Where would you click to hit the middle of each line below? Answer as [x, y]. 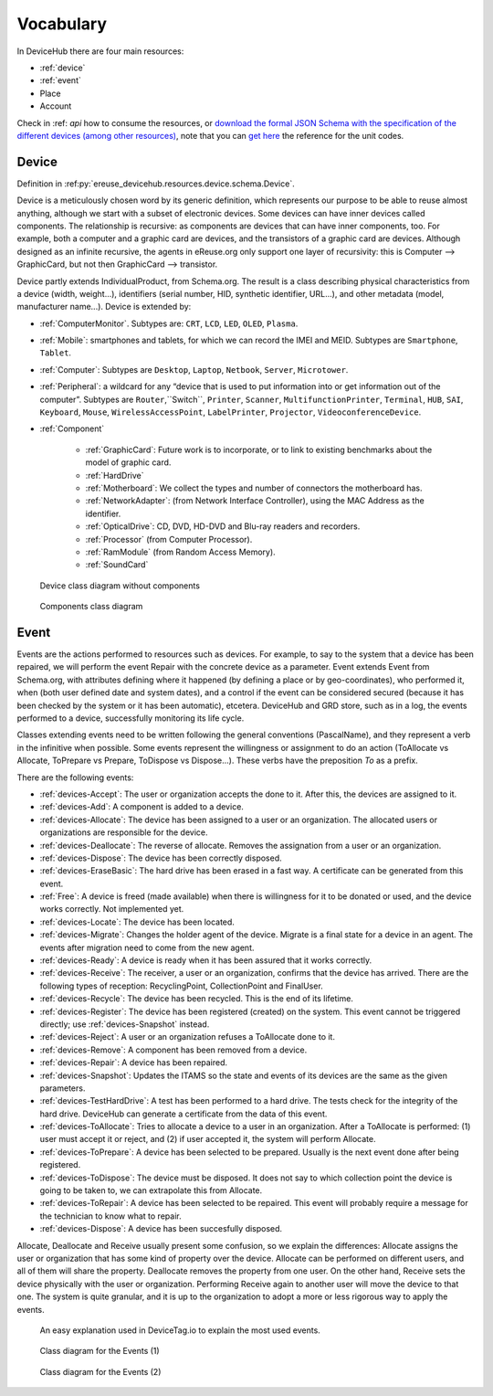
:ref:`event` [60, 80]
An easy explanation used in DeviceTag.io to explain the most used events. [180, 1330]
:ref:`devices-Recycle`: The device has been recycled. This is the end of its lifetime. [196, 999]
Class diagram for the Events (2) [100, 1371]
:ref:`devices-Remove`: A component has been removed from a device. [173, 1050]
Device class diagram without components [120, 586]
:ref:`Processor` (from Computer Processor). [169, 539]
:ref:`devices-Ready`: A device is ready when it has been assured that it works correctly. [206, 960]
